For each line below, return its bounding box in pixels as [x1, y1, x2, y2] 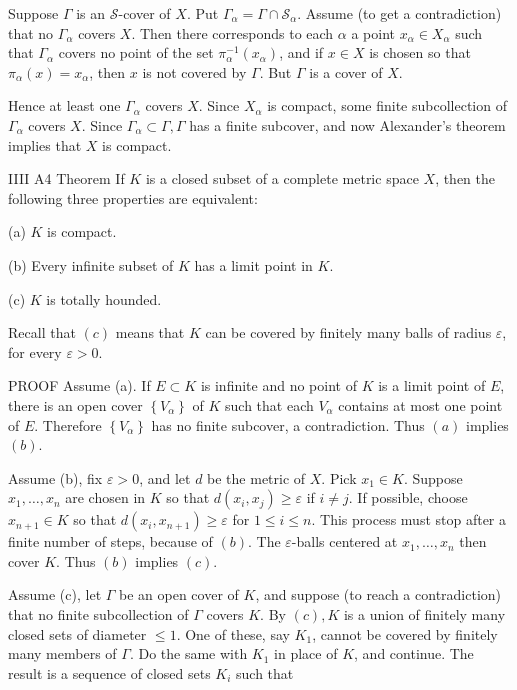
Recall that [8, 322, 76, 343]
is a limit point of [378, 375, 486, 396]
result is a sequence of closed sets [8, 662, 211, 683]
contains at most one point [338, 394, 503, 415]
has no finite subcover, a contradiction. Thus [151, 414, 425, 435]
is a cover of [309, 61, 383, 82]
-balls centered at [291, 531, 398, 552]
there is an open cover [8, 394, 143, 415]
